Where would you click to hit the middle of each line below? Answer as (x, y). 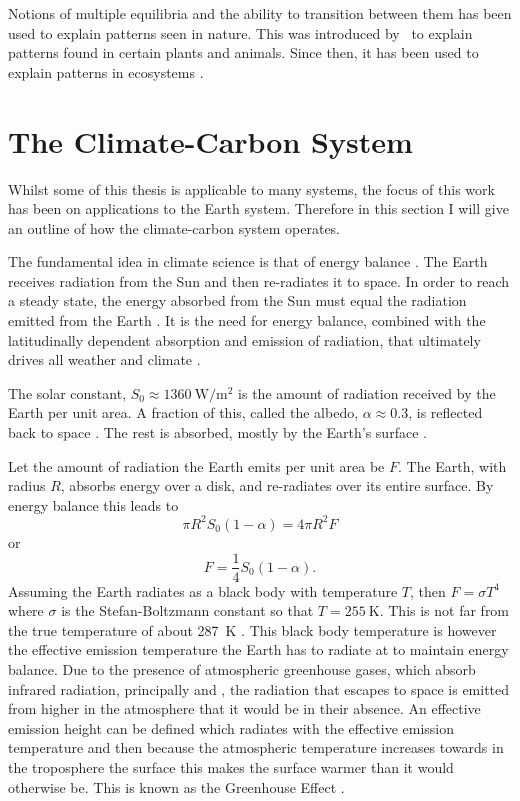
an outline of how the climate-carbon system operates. (174, 227)
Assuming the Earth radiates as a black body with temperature (203, 590)
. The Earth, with (452, 465)
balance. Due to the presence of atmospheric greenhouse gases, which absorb (242, 668)
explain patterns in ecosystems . (106, 71)
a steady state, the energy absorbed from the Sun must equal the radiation (237, 300)
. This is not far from (444, 610)
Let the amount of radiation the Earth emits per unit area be (196, 465)
